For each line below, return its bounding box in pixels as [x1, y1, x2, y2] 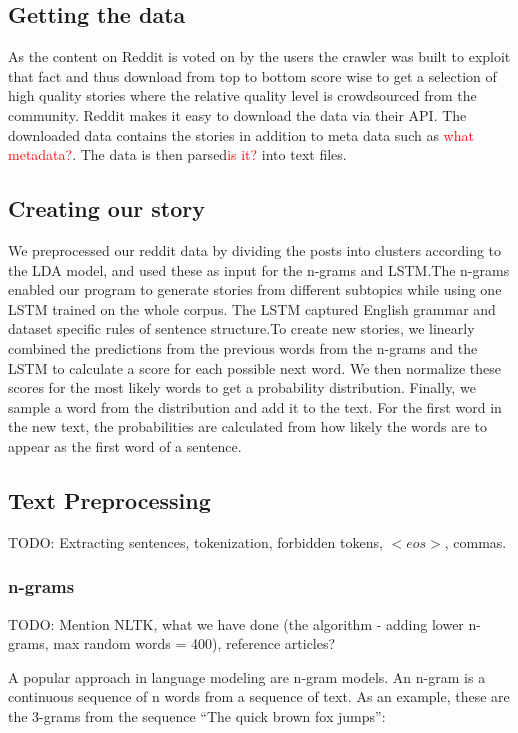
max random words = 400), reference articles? [53, 633, 336, 654]
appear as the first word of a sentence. [8, 435, 242, 456]
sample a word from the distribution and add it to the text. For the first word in [8, 396, 502, 417]
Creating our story [8, 193, 206, 224]
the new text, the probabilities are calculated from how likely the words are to [8, 416, 488, 437]
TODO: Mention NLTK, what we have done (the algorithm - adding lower [8, 613, 464, 634]
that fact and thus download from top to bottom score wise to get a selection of [8, 65, 497, 86]
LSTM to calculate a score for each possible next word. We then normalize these [8, 357, 501, 378]
